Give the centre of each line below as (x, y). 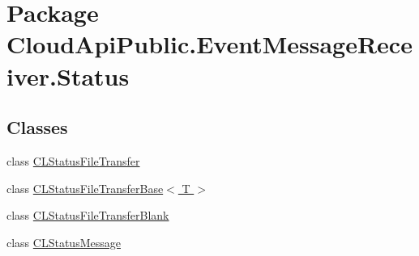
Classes (37, 127)
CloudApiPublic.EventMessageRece (209, 44)
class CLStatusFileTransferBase (85, 188)
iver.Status (68, 76)
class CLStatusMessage (64, 242)
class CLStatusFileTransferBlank (88, 215)
